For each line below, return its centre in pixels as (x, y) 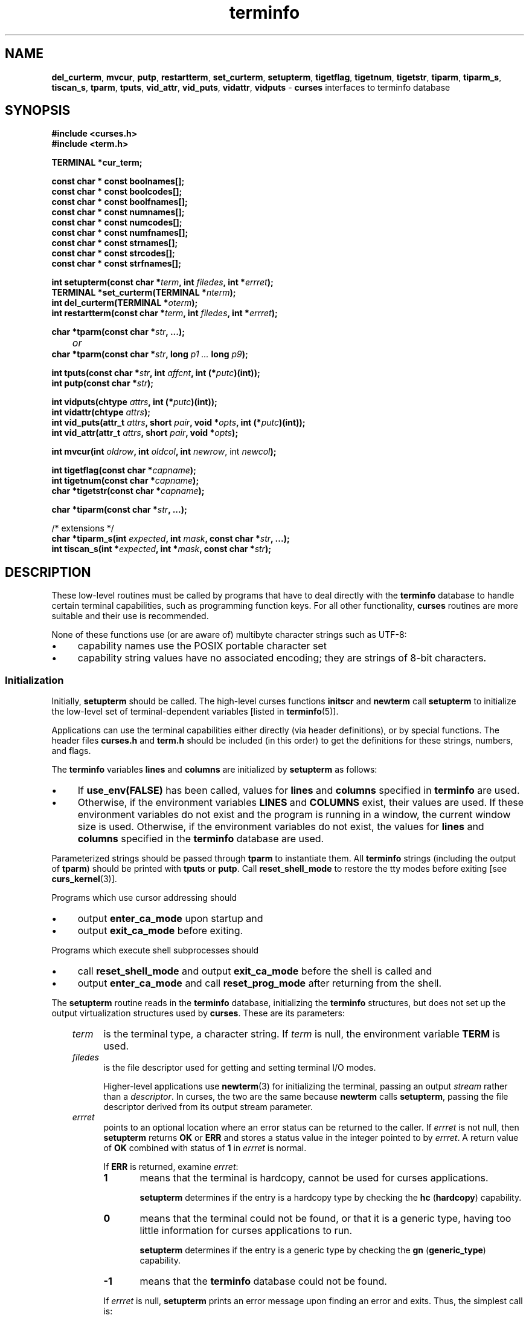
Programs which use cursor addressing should (144, 898)
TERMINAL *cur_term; (97, 163)
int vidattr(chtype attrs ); (101, 412)
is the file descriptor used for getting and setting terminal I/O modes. (240, 1068)
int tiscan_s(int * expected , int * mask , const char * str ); (161, 549)
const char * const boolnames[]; (118, 181)
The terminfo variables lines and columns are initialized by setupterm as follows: (214, 770)
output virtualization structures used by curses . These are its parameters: (198, 1013)
